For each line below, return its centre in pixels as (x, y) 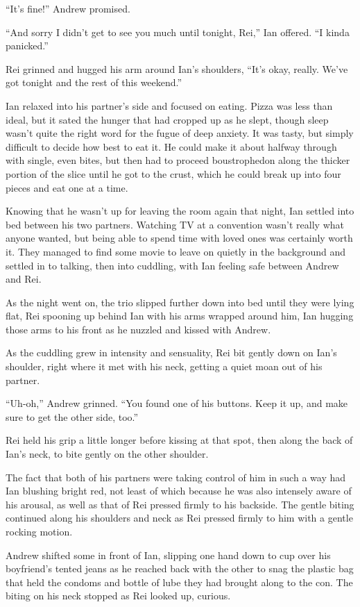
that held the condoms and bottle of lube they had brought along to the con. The (179, 582)
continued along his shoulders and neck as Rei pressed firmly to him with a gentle (179, 518)
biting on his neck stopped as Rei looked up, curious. (118, 596)
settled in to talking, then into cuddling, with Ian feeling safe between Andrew (172, 265)
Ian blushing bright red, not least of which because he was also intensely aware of (179, 491)
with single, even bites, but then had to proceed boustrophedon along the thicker (178, 160)
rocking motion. (39, 531)
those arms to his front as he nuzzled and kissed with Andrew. (138, 329)
